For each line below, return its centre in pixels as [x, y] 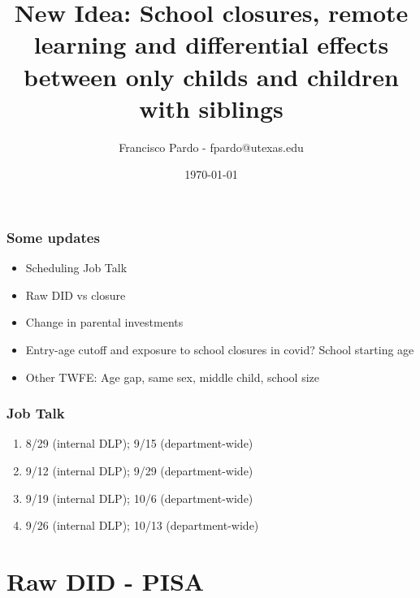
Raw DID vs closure [76, 295]
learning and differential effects [211, 44]
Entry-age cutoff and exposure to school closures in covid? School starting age [220, 349]
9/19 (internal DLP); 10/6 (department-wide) [139, 498]
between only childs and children [211, 76]
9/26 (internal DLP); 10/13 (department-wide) [142, 525]
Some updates [53, 237]
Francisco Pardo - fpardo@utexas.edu [211, 147]
